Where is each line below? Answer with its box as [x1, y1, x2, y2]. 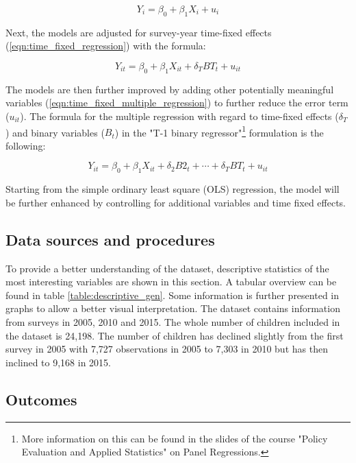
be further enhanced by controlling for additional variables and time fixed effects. [5, 195, 346, 209]
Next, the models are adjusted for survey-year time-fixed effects [5, 25, 272, 39]
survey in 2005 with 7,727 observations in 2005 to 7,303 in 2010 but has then [5, 342, 328, 356]
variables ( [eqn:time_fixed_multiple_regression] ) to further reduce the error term [5, 95, 348, 110]
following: [5, 138, 46, 152]
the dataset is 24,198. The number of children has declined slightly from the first [5, 328, 344, 342]
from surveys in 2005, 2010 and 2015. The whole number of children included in [5, 314, 340, 329]
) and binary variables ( [5, 125, 105, 139]
